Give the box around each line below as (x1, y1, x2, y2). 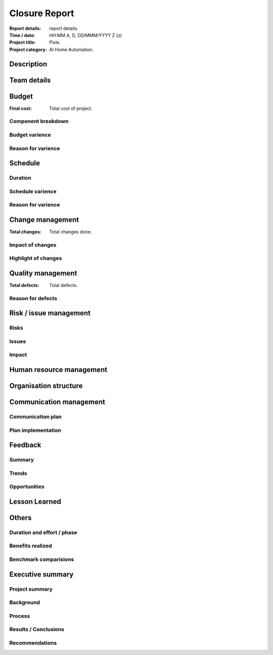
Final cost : (9, 105, 32, 111)
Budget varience (9, 131, 51, 138)
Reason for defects (9, 295, 58, 302)
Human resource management (9, 365, 108, 374)
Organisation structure (9, 382, 83, 390)
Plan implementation (9, 427, 62, 434)
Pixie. (49, 39, 61, 46)
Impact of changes (9, 241, 57, 248)
